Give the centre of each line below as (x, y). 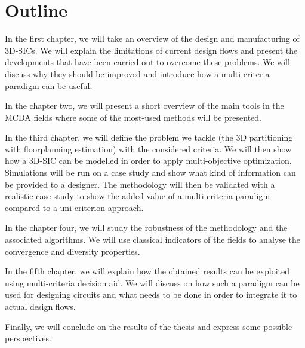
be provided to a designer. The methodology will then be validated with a (140, 184)
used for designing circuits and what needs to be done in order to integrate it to (151, 294)
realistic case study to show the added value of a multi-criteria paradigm (138, 196)
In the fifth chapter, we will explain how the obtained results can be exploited (147, 271)
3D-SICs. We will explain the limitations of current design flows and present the (151, 50)
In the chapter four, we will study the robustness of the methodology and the (146, 228)
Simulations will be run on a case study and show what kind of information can (150, 173)
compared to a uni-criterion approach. (74, 207)
